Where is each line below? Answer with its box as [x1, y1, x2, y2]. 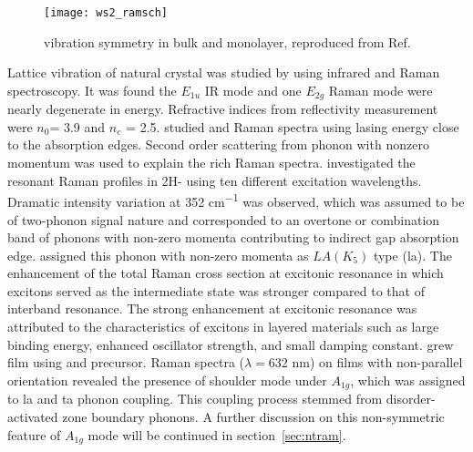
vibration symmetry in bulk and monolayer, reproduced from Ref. [44, 32, 411, 51]
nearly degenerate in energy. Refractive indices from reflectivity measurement [7, 99, 438, 118]
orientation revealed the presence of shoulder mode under [7, 370, 327, 389]
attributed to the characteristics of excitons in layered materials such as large [7, 317, 439, 336]
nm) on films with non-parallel [292, 353, 463, 372]
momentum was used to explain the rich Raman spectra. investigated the [7, 153, 416, 172]
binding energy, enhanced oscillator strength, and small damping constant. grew [7, 334, 454, 354]
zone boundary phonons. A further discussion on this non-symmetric [62, 406, 445, 426]
